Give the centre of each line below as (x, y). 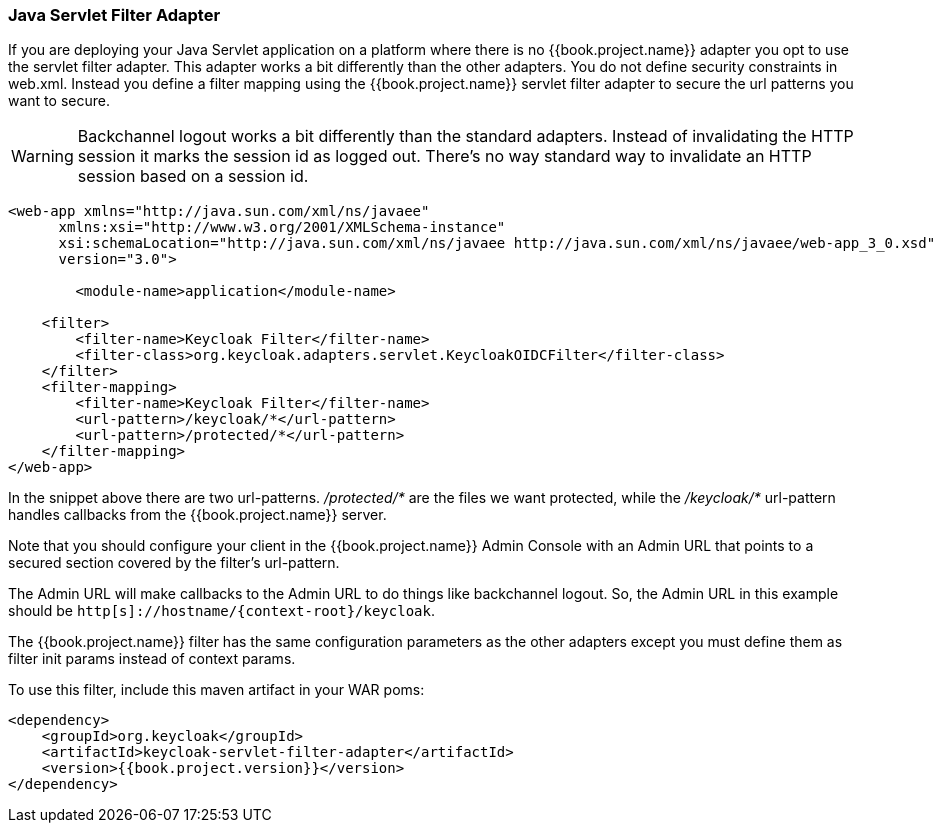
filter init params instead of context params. (152, 659)
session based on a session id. (193, 176)
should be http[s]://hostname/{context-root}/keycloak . (221, 611)
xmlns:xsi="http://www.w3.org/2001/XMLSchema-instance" (282, 227)
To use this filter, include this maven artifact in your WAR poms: (216, 690)
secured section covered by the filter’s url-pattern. (174, 563)
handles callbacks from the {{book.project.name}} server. (197, 515)
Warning (42, 156)
